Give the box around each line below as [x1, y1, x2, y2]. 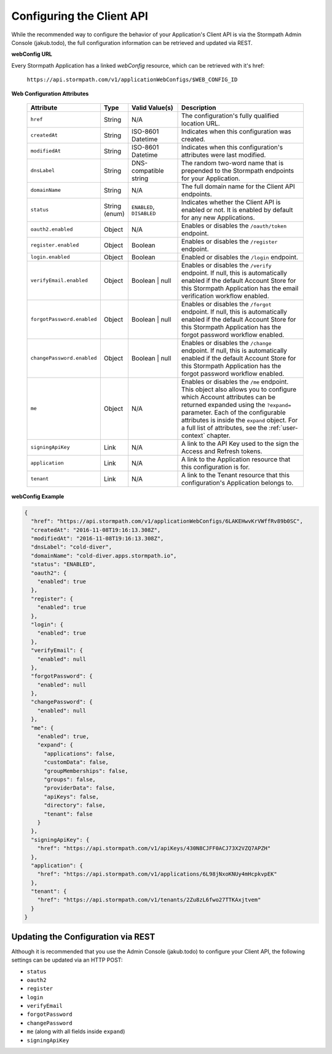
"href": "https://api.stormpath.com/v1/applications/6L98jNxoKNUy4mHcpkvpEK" [37, 871, 278, 878]
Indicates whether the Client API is [181, 197, 281, 206]
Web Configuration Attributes [11, 90, 89, 97]
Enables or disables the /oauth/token [181, 221, 287, 230]
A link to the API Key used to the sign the [181, 439, 299, 448]
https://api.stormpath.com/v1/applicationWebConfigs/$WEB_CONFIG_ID [26, 76, 238, 83]
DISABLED [131, 210, 156, 217]
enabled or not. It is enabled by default [181, 205, 293, 214]
